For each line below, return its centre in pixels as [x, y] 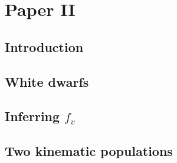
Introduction [44, 46]
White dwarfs [47, 81]
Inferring [32, 116]
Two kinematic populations [89, 151]
